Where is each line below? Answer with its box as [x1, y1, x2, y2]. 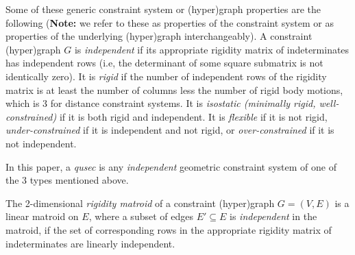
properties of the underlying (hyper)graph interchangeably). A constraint [5, 29, 313, 43]
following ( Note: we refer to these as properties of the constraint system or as [5, 15, 334, 29]
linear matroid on [5, 209, 79, 223]
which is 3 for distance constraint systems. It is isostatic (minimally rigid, [5, 96, 316, 110]
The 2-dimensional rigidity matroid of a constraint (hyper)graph [5, 195, 275, 210]
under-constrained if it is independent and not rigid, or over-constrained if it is [5, 123, 334, 137]
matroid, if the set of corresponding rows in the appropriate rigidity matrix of [5, 222, 332, 236]
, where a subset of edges [88, 209, 193, 223]
